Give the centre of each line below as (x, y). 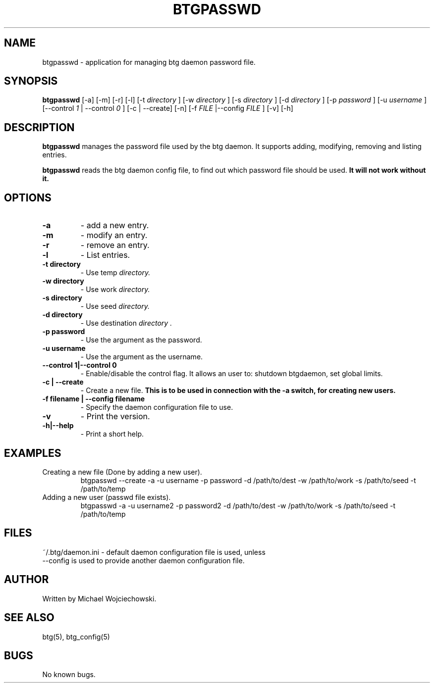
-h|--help (58, 426)
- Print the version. (115, 417)
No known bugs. (69, 675)
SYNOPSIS (31, 81)
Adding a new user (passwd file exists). (107, 497)
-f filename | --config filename (94, 399)
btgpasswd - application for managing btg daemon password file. (149, 62)
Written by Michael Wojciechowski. (99, 598)
